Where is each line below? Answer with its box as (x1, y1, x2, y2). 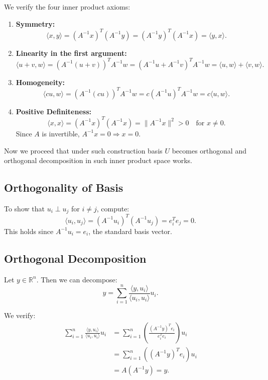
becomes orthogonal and (172, 145, 246, 156)
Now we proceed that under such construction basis (4, 145, 163, 156)
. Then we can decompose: (36, 274, 117, 284)
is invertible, (42, 128, 80, 138)
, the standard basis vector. (88, 225, 173, 236)
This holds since (4, 225, 54, 236)
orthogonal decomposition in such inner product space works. (4, 155, 192, 166)
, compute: (96, 203, 129, 213)
